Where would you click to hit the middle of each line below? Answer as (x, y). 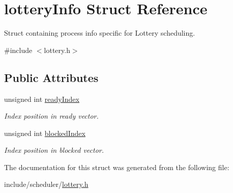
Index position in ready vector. (51, 116)
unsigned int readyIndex (42, 99)
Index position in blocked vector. (54, 150)
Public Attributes (51, 77)
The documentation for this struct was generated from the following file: (117, 167)
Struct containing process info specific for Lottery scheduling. (100, 33)
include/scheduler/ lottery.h (46, 184)
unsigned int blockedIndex (45, 133)
